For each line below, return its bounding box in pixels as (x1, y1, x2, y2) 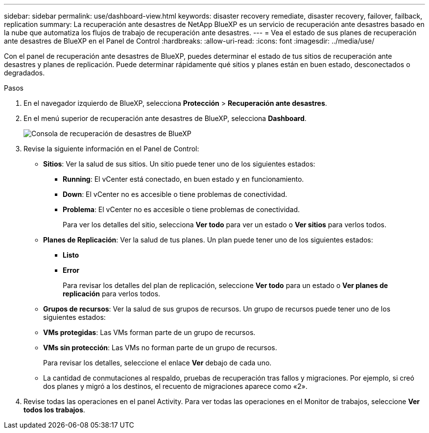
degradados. (4, 69, 45, 77)
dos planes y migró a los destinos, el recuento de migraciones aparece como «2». (43, 382, 308, 390)
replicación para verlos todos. (63, 289, 161, 298)
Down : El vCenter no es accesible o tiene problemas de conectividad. (63, 190, 287, 198)
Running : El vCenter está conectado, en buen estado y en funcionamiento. (63, 175, 304, 183)
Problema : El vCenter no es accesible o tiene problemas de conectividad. (63, 205, 300, 214)
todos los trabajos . (24, 406, 85, 414)
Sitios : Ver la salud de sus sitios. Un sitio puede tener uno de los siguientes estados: (43, 160, 315, 168)
